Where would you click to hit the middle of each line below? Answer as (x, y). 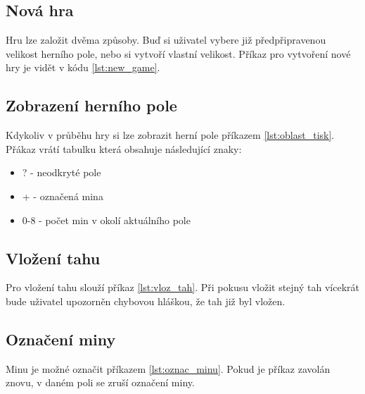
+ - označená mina (63, 196)
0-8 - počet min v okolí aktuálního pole (106, 220)
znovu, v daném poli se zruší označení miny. (100, 382)
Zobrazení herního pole (91, 105)
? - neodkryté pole (62, 172)
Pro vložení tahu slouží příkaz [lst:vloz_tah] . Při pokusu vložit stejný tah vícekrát (182, 287)
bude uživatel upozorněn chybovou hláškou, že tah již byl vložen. (146, 301)
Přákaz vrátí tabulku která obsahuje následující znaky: (124, 148)
